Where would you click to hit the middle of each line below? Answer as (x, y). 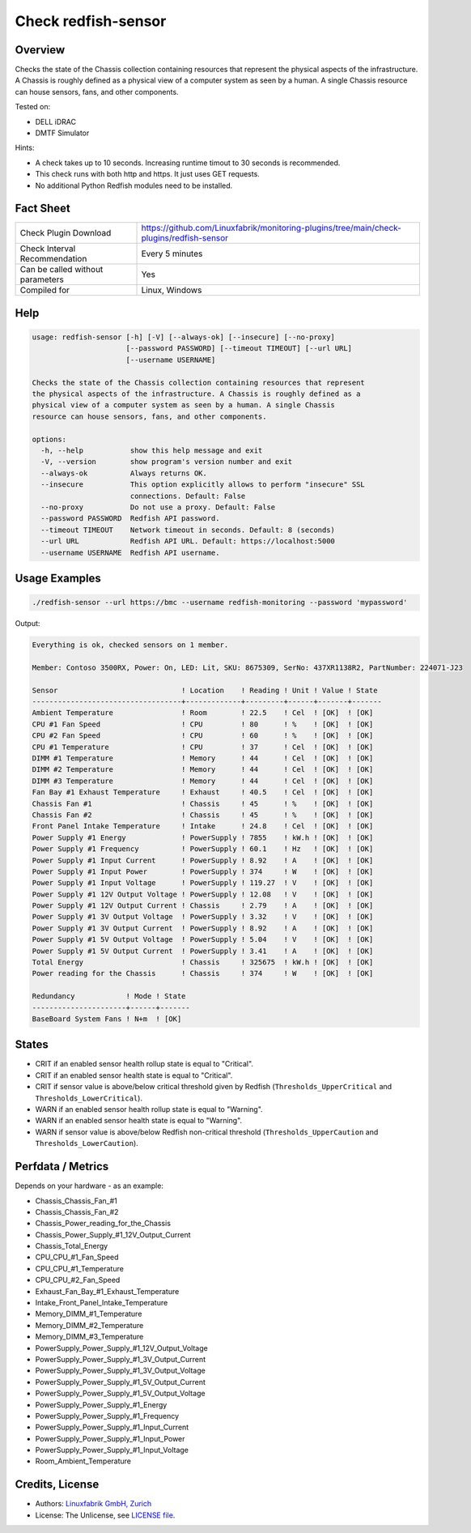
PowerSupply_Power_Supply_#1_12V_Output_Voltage (121, 1348)
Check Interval (48, 249)
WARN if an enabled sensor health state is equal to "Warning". (139, 1121)
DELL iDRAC (56, 121)
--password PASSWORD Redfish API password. (130, 519)
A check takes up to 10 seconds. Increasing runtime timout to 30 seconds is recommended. (188, 163)
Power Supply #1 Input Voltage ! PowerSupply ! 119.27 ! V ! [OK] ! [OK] (203, 883)
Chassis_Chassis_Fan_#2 (77, 1211)
